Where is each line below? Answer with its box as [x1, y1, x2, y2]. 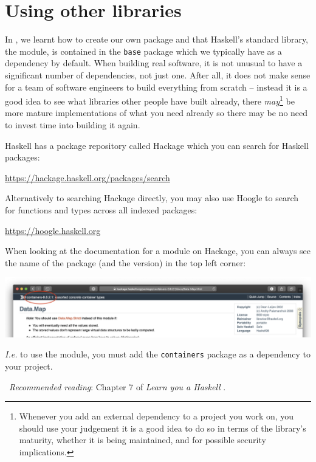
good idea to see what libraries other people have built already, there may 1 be [5, 93, 295, 107]
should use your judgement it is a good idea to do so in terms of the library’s [19, 421, 306, 434]
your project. [5, 360, 53, 373]
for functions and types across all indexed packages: [5, 203, 197, 216]
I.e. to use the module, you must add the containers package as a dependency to [5, 348, 311, 360]
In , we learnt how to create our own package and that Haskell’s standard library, [5, 33, 309, 46]
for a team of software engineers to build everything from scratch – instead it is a [5, 80, 307, 93]
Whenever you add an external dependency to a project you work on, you [19, 410, 294, 422]
